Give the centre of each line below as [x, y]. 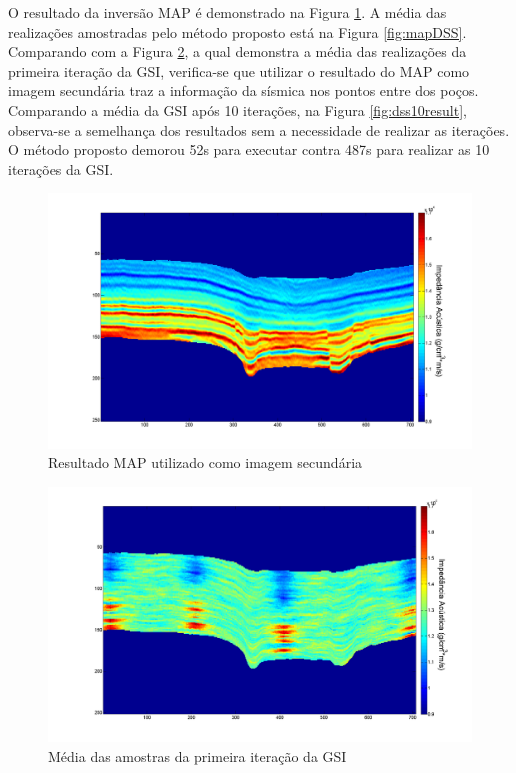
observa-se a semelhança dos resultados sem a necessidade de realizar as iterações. [259, 129]
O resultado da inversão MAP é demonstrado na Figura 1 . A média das [227, 12]
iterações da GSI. [61, 168]
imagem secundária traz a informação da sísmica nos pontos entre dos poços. [243, 90]
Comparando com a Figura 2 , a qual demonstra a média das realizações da [237, 51]
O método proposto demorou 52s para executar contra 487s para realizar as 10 [249, 149]
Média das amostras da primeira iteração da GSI [197, 756]
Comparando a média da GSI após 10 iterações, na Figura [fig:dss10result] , [237, 109]
